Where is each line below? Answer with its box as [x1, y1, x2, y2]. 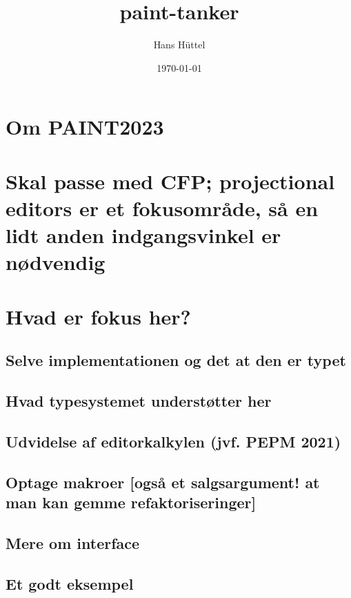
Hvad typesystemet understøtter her [6, 389, 272, 411]
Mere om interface [6, 532, 140, 553]
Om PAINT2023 [6, 113, 164, 141]
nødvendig [6, 248, 106, 276]
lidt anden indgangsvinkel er [6, 221, 281, 249]
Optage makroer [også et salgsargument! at [6, 471, 320, 492]
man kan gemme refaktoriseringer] [6, 491, 257, 512]
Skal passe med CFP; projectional [6, 166, 335, 195]
